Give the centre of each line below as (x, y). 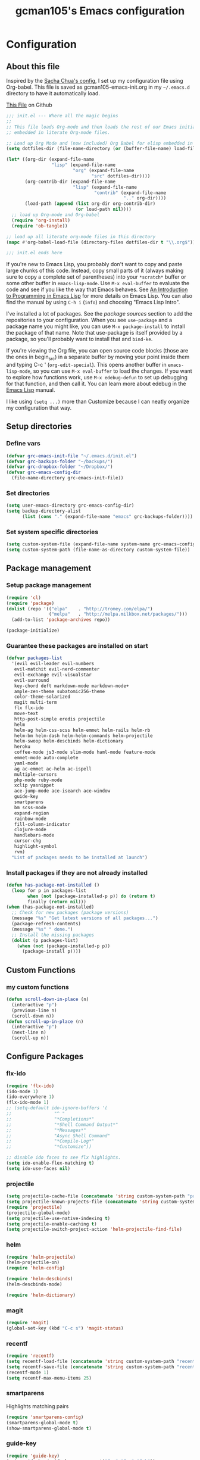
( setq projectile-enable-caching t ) (51, 1224)
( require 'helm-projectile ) (41, 1257)
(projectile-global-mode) (38, 1213)
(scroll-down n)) (33, 1016)
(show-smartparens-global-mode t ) (49, 1428)
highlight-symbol (36, 847)
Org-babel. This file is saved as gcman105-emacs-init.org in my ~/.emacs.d (98, 87)
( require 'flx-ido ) (30, 1086)
